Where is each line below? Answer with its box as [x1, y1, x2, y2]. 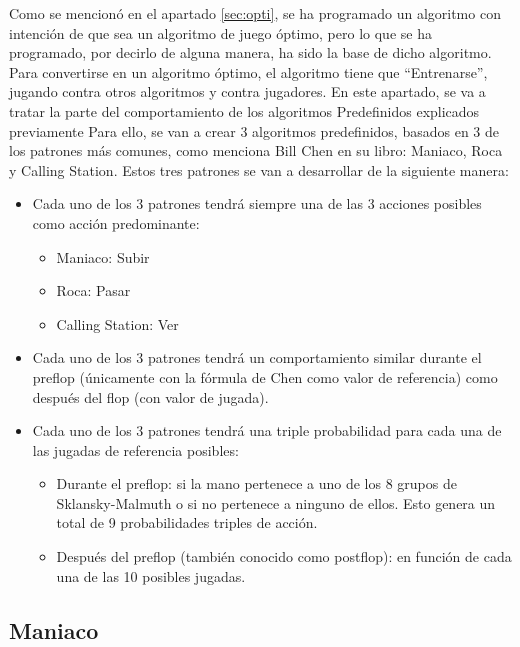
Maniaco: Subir [56, 246, 150, 267]
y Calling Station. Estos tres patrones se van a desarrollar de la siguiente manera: [9, 159, 509, 180]
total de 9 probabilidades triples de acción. [56, 512, 318, 533]
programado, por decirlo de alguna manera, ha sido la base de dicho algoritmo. [9, 42, 492, 63]
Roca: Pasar [56, 280, 131, 301]
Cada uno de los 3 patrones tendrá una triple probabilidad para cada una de [32, 420, 502, 441]
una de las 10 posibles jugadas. [56, 565, 246, 586]
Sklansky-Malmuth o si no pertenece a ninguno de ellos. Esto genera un [56, 492, 496, 513]
